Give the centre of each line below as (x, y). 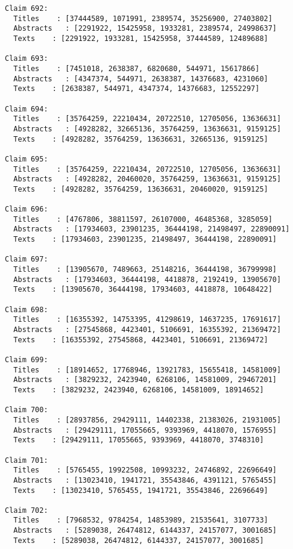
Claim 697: (27, 259)
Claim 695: (27, 159)
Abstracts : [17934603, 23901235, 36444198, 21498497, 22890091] (152, 229)
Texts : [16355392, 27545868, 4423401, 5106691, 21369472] (141, 340)
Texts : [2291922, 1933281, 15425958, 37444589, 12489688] (141, 38)
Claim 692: (27, 8)
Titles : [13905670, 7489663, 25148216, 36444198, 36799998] (145, 270)
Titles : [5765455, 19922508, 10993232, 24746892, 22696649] (145, 470)
